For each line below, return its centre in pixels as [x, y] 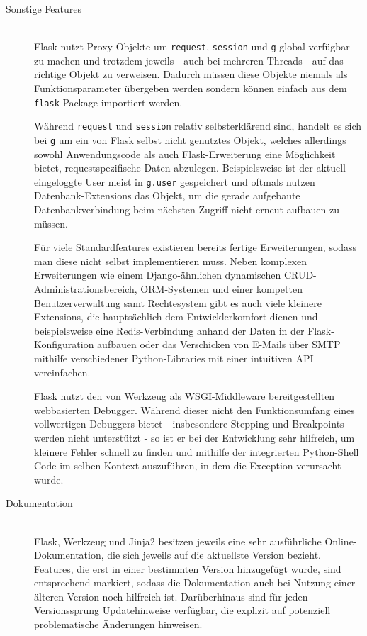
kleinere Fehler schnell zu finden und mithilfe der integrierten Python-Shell [197, 451]
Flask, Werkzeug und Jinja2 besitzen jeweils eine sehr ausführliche [178, 541]
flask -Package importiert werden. [108, 102]
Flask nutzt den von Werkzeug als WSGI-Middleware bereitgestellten [185, 396]
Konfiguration [64, 344]
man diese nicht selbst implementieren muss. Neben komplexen [170, 261]
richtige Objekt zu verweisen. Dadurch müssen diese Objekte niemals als [191, 74]
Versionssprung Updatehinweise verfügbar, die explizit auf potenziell [182, 610]
